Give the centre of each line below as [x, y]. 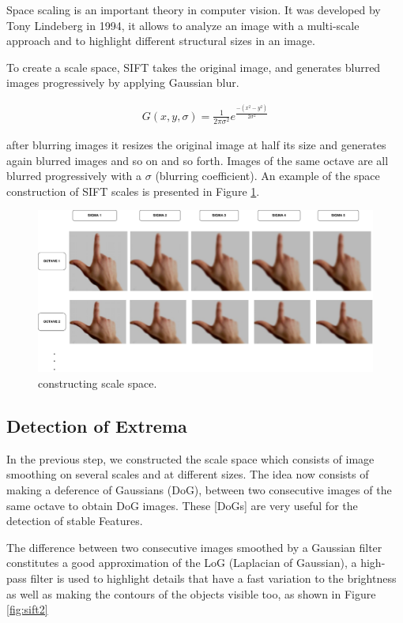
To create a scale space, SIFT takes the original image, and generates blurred [194, 67]
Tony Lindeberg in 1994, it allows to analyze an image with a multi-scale [183, 25]
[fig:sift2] [27, 609]
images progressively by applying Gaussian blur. [123, 83]
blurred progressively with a [74, 176]
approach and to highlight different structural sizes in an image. [161, 41]
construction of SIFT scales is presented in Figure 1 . [133, 191]
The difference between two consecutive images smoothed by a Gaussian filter [194, 547]
